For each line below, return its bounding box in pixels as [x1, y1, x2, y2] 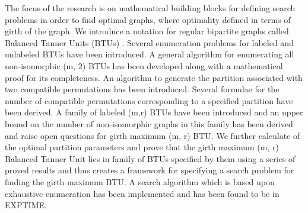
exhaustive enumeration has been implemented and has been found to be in [5, 187, 280, 199]
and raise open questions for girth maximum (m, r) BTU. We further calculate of [5, 129, 300, 141]
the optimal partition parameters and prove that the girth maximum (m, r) [5, 141, 279, 153]
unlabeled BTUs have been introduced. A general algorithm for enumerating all [5, 48, 294, 60]
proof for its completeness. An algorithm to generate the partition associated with [5, 71, 303, 83]
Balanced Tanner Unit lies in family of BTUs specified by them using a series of [5, 152, 296, 164]
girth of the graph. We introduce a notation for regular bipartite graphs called [5, 25, 289, 37]
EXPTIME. [5, 199, 47, 211]
